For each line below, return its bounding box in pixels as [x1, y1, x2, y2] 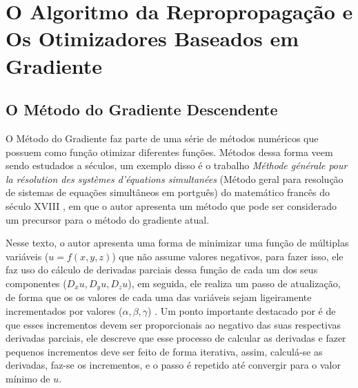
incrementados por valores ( [6, 303, 123, 318]
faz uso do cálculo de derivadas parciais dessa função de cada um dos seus [6, 262, 318, 277]
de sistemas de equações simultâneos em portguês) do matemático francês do [6, 185, 330, 200]
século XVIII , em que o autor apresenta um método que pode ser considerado [6, 198, 337, 213]
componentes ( [6, 275, 67, 290]
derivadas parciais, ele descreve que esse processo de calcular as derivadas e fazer [6, 331, 346, 345]
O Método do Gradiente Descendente [6, 99, 278, 120]
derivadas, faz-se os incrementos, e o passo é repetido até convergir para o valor [6, 358, 341, 372]
